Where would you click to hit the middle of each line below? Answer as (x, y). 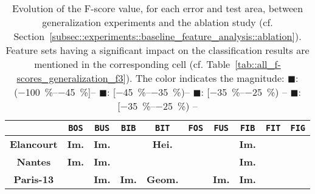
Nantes (34, 162)
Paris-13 (34, 179)
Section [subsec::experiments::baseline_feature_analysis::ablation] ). (157, 36)
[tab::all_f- (258, 64)
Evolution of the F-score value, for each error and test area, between (157, 8)
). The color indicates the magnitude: (205, 78)
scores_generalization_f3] (71, 78)
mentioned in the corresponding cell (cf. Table (132, 64)
